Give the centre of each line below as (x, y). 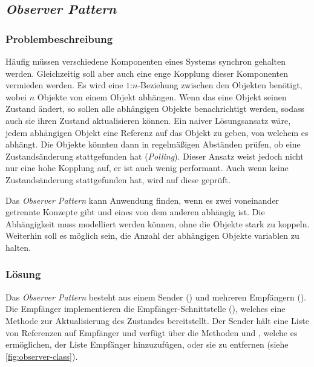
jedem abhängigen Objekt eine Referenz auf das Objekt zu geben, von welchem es (157, 132)
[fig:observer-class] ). (42, 356)
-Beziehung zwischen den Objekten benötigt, (220, 85)
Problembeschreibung (59, 38)
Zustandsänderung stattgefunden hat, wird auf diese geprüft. (118, 179)
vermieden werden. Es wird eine (64, 85)
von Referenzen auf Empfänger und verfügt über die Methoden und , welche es (152, 332)
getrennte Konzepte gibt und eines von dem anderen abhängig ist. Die (135, 212)
